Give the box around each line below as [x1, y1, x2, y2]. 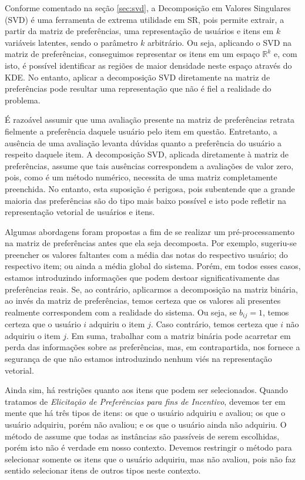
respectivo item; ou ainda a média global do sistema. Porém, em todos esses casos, [5, 260, 301, 272]
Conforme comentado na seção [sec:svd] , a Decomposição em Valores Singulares [5, 2, 291, 14]
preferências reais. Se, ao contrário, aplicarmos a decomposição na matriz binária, [5, 283, 298, 295]
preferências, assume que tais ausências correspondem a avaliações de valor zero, [5, 159, 294, 172]
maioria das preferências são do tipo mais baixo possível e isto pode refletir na [5, 194, 287, 206]
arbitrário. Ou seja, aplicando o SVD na [147, 36, 291, 48]
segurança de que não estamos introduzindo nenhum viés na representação [5, 353, 272, 365]
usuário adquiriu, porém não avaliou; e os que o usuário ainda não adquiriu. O [5, 418, 287, 431]
